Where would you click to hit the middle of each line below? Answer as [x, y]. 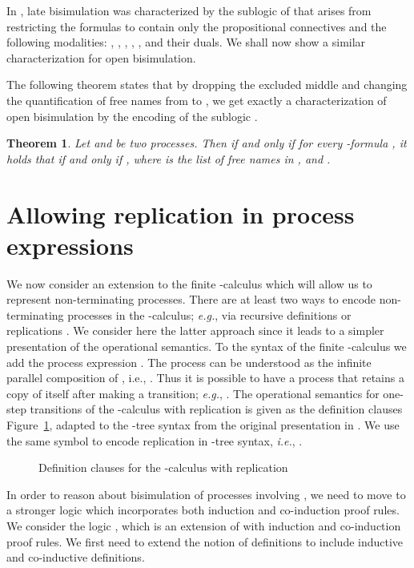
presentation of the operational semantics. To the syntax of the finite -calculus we [207, 346]
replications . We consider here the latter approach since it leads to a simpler [195, 330]
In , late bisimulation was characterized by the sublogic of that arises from [189, 10]
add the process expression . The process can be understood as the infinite [189, 362]
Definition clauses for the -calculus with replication [163, 467]
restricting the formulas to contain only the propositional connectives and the [197, 26]
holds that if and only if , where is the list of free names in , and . [169, 158]
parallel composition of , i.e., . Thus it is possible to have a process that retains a [205, 378]
